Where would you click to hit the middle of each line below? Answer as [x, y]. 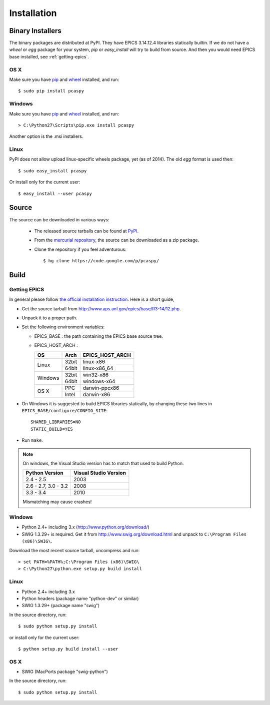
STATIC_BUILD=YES [52, 429]
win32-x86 [96, 375]
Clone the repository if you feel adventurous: [80, 249]
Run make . [32, 440]
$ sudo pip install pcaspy [51, 91]
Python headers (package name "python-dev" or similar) [80, 598]
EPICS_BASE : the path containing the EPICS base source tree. [99, 336]
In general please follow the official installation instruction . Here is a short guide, [92, 299]
